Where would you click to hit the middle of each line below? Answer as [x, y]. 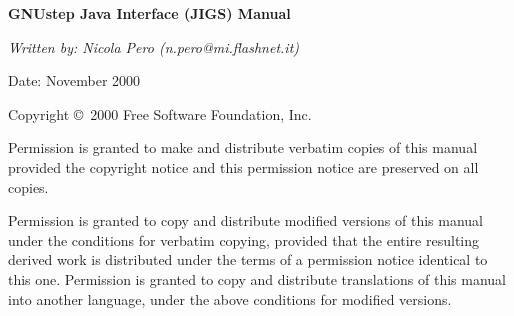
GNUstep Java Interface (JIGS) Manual [149, 13]
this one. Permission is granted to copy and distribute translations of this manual [257, 278]
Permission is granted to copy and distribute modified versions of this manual [245, 220]
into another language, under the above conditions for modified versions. [230, 298]
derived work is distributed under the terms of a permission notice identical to [248, 259]
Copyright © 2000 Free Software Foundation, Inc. [160, 113]
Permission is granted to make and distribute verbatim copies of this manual [243, 147]
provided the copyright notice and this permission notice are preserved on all [243, 166]
